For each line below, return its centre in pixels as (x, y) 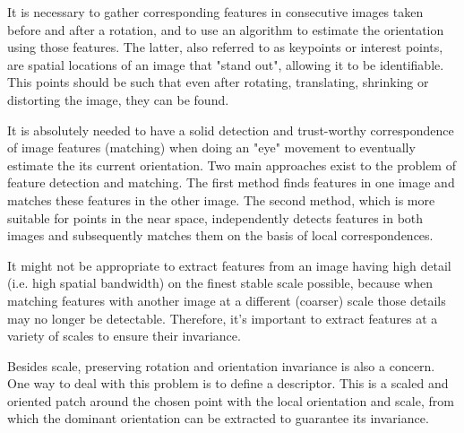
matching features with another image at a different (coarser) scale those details (227, 300)
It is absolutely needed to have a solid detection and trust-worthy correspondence (231, 130)
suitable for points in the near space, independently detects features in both (215, 217)
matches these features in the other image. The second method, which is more (221, 199)
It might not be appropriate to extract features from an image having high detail (229, 265)
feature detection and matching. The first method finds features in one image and (231, 182)
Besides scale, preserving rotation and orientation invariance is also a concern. (221, 365)
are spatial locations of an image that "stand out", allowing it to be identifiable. (226, 64)
